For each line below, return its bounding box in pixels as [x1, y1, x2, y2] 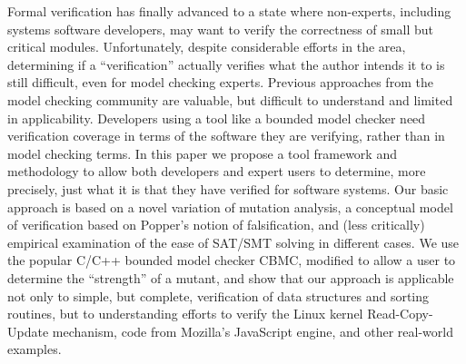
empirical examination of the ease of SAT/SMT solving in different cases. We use [7, 232, 460, 251]
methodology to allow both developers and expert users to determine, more [7, 162, 426, 181]
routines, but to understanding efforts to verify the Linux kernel [7, 304, 363, 323]
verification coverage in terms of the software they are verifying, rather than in [7, 126, 445, 145]
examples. [7, 339, 62, 359]
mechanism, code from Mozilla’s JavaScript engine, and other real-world [52, 321, 453, 340]
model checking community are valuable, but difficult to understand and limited [7, 90, 453, 109]
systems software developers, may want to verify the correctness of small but [7, 19, 433, 38]
